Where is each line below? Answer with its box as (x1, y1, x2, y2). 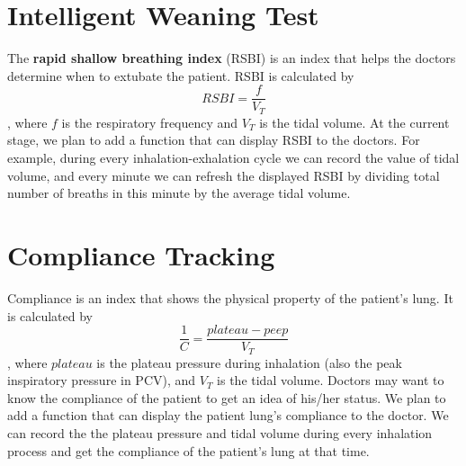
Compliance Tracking (7, 236, 275, 273)
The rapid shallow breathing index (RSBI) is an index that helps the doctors (7, 49, 456, 67)
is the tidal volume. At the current (259, 112, 450, 131)
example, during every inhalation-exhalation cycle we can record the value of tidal (7, 148, 460, 167)
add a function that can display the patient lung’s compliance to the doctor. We (7, 406, 449, 425)
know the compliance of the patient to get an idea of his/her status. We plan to (7, 388, 446, 407)
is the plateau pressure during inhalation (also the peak (96, 353, 402, 372)
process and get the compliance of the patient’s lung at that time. (7, 441, 370, 460)
